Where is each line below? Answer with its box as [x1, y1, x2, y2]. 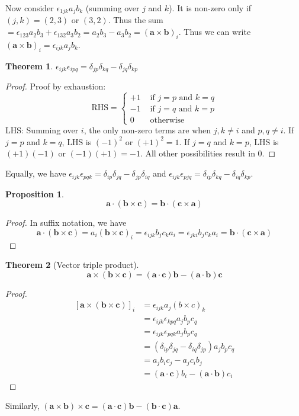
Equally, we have [5, 167, 66, 180]
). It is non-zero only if [169, 2, 252, 14]
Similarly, [5, 399, 40, 412]
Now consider [5, 2, 54, 14]
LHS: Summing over [5, 124, 79, 136]
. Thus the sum [108, 14, 163, 26]
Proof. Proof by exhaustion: [5, 80, 106, 92]
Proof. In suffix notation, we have [5, 216, 127, 229]
